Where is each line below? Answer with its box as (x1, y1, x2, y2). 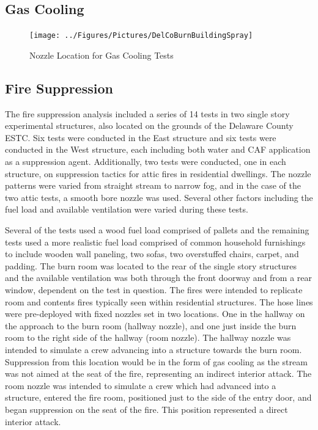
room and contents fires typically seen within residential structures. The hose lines (5, 295, 313, 308)
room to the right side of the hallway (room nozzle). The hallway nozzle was (5, 331, 291, 344)
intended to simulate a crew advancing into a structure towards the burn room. (5, 343, 302, 355)
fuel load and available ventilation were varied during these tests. (5, 203, 248, 216)
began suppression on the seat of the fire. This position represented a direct (5, 403, 288, 415)
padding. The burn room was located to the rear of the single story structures (5, 259, 297, 272)
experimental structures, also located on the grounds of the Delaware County (5, 119, 294, 132)
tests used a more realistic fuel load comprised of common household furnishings (5, 235, 306, 248)
